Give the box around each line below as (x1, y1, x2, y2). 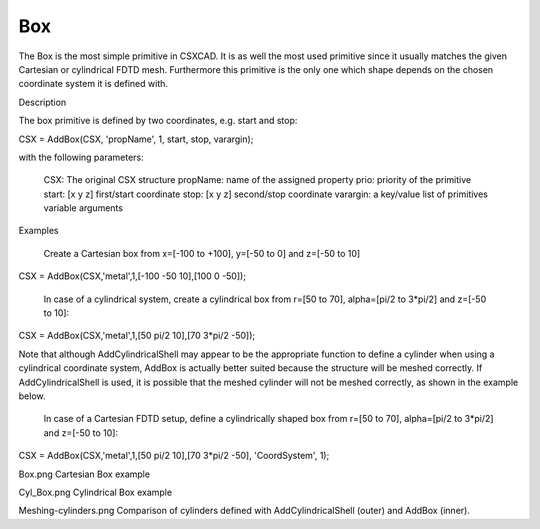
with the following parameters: (18, 151, 144, 163)
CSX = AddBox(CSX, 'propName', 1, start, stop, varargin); (18, 133, 254, 145)
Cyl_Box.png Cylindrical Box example (18, 486, 173, 498)
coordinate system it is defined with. (18, 78, 169, 90)
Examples (18, 225, 59, 237)
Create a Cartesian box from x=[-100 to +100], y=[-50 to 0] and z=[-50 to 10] (43, 247, 361, 259)
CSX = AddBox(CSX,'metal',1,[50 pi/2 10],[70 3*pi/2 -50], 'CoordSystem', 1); (18, 450, 330, 462)
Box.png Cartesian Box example (18, 468, 150, 480)
